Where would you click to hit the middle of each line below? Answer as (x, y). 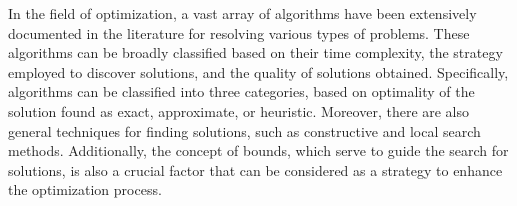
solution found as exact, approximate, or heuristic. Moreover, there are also (239, 110)
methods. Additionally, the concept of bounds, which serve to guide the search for (258, 150)
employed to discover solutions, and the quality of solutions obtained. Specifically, (258, 71)
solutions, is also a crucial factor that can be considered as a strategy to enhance (255, 169)
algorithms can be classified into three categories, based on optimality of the (241, 91)
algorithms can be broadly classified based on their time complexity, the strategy (255, 52)
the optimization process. (85, 189)
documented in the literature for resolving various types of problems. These (239, 32)
